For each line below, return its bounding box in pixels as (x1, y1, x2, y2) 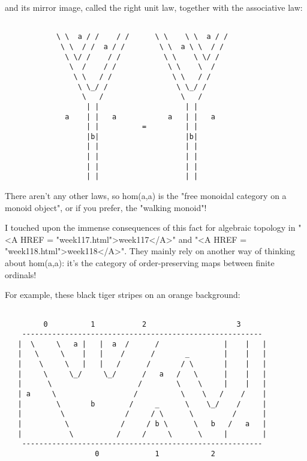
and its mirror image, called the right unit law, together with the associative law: (5, 1, 303, 13)
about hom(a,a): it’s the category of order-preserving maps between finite (5, 257, 275, 269)
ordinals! (5, 268, 37, 281)
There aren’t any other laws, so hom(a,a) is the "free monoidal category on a (5, 189, 287, 202)
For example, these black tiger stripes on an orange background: (5, 288, 240, 301)
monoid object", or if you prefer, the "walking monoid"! (5, 201, 207, 213)
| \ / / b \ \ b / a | (17, 420, 267, 429)
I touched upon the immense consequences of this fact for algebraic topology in (5, 221, 296, 234)
